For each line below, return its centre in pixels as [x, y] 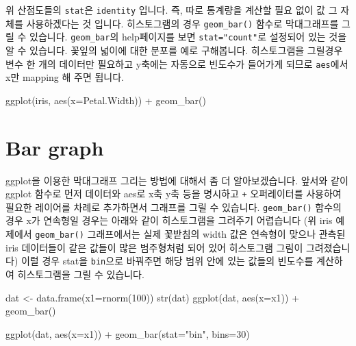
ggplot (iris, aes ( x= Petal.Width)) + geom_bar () [106, 100]
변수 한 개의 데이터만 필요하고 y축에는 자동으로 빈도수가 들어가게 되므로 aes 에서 [177, 63]
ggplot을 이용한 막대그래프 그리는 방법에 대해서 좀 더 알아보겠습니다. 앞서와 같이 [177, 180]
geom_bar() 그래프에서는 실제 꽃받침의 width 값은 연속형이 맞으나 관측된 [190, 234]
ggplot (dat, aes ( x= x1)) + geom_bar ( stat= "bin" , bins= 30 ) [128, 333]
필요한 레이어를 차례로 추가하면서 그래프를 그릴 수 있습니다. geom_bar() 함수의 [174, 207]
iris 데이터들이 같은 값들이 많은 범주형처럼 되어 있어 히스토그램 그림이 [154, 247]
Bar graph [55, 147]
